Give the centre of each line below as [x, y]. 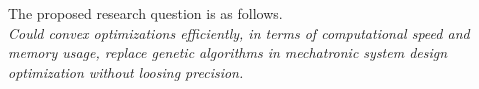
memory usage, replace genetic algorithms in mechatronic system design [228, 52]
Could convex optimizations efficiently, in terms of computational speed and [239, 32]
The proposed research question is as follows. [145, 13]
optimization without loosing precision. [126, 71]
